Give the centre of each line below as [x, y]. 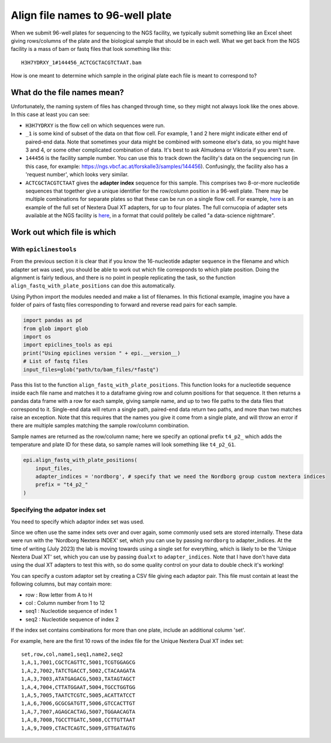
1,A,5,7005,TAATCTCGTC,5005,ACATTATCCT [78, 695]
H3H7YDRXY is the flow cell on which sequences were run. [95, 125]
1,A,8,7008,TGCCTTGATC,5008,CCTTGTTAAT [78, 720]
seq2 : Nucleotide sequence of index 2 [72, 619]
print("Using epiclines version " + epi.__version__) [102, 353]
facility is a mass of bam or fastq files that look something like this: [91, 49]
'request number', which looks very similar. [77, 174]
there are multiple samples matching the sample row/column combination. [100, 426]
